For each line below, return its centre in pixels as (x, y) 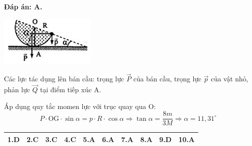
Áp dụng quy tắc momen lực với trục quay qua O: (80, 106)
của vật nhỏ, (230, 79)
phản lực (17, 90)
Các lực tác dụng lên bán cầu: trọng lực (64, 79)
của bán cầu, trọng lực (167, 79)
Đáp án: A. (23, 6)
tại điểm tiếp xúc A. (71, 90)
